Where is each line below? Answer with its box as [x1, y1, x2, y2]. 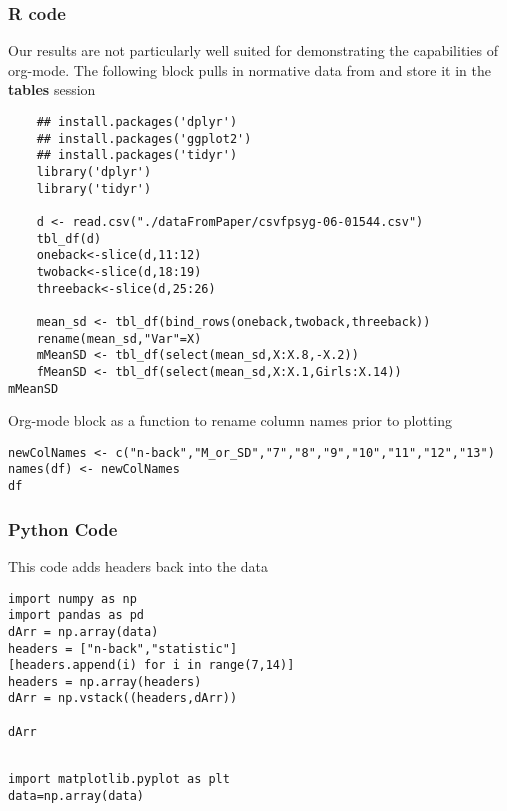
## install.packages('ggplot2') [36, 131, 252, 146]
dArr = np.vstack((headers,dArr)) [8, 691, 238, 706]
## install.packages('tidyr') [36, 148, 238, 163]
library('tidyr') [36, 181, 152, 196]
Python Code [8, 516, 118, 541]
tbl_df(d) [36, 231, 102, 246]
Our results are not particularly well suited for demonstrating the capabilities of [8, 40, 498, 61]
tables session [8, 79, 96, 100]
